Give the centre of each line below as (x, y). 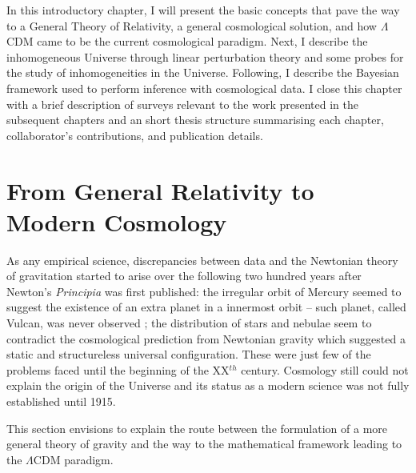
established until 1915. (61, 401)
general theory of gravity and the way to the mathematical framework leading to (204, 444)
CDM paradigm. (73, 459)
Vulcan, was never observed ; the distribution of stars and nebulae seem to (189, 323)
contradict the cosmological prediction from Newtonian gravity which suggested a (206, 338)
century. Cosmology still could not (325, 369)
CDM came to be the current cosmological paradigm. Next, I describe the (187, 41)
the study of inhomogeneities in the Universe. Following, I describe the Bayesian (203, 72)
